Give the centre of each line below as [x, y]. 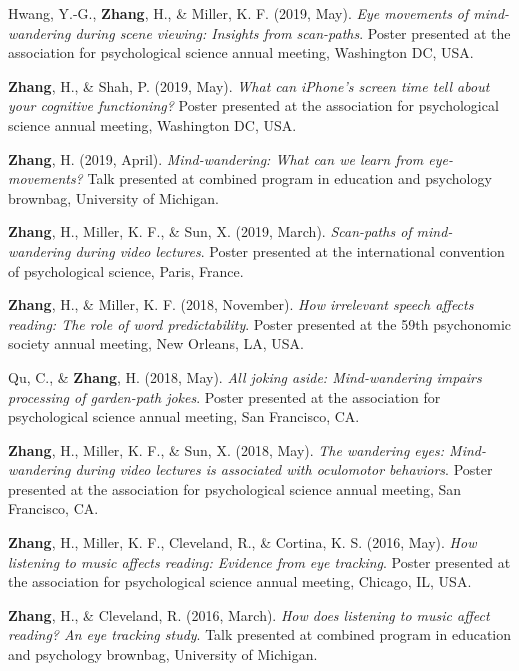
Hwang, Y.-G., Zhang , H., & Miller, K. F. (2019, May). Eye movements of [238, 13]
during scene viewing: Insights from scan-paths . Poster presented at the [293, 32]
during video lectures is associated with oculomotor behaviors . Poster [284, 469]
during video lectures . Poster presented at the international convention [290, 250]
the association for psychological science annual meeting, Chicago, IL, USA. [240, 581]
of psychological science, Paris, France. [126, 270]
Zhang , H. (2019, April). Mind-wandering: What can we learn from [216, 158]
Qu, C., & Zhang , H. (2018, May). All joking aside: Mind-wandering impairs [245, 376]
